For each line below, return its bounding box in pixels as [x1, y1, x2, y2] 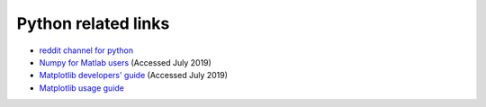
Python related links [16, 13, 170, 33]
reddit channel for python [39, 45, 134, 56]
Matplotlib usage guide [39, 82, 125, 94]
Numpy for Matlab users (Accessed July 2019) [39, 57, 211, 67]
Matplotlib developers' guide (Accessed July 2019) [39, 70, 229, 81]
